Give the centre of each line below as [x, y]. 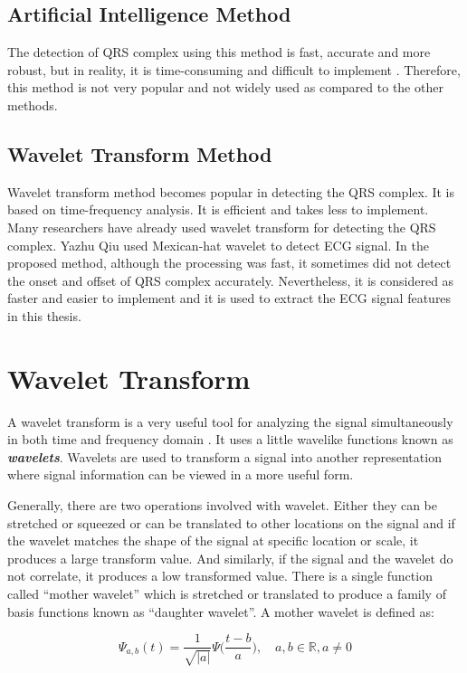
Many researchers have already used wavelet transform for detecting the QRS [222, 227]
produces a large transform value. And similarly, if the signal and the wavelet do [230, 558]
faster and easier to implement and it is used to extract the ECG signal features [229, 298]
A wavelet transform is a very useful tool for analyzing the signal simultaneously [230, 421]
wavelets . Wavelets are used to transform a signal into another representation [224, 456]
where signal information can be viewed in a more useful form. [181, 474]
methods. [33, 104]
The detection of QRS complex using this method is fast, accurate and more [219, 52]
